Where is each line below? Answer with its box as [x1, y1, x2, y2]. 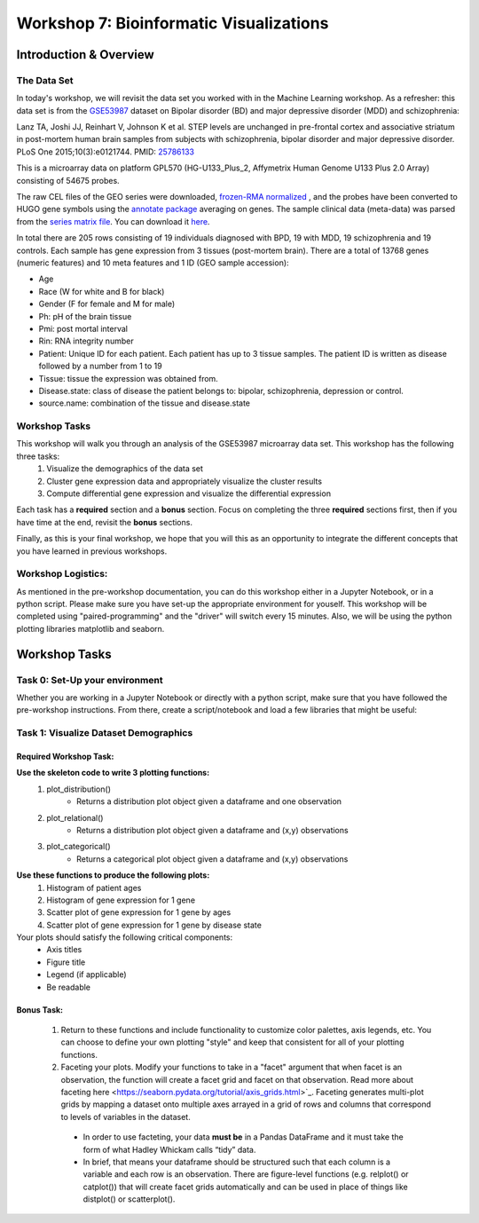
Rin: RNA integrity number [38, 335, 134, 346]
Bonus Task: [16, 1004, 64, 1015]
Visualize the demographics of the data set [46, 463, 204, 474]
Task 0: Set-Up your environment [16, 674, 163, 686]
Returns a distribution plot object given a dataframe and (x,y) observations [76, 825, 349, 835]
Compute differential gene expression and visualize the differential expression [46, 488, 332, 499]
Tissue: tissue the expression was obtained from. [38, 373, 219, 383]
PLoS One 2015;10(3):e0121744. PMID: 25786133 [16, 146, 195, 157]
